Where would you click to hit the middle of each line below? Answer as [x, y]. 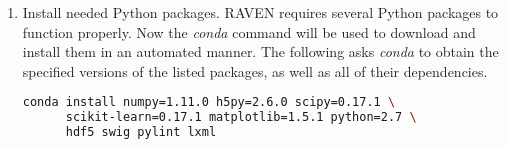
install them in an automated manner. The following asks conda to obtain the [260, 51]
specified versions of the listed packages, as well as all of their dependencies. [255, 70]
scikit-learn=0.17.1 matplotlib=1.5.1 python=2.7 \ [241, 117]
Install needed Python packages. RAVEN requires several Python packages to [260, 12]
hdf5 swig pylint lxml [141, 132]
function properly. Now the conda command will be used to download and [249, 31]
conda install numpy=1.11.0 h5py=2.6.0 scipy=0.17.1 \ [209, 102]
